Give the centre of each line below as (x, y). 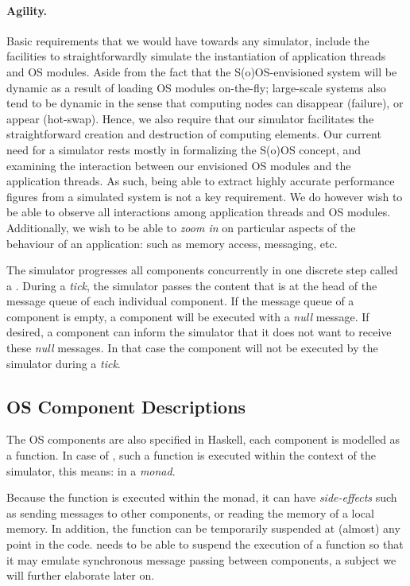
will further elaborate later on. (81, 575)
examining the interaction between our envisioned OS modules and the (179, 165)
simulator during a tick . (64, 363)
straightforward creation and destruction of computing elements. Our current (194, 134)
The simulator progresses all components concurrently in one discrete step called (202, 270)
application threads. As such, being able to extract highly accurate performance (201, 181)
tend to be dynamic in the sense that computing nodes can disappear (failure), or (205, 103)
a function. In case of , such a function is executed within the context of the (191, 455)
